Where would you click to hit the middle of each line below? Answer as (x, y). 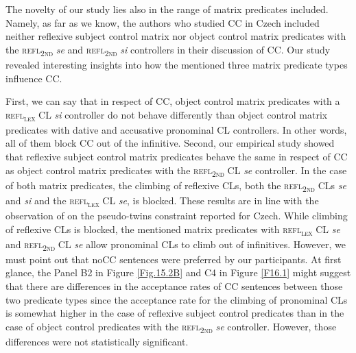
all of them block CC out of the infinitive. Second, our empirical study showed (170, 143)
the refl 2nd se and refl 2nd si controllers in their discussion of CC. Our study (168, 50)
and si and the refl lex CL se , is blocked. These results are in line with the (162, 201)
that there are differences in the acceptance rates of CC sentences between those (174, 286)
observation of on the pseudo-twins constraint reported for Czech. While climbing (177, 215)
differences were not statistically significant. (97, 341)
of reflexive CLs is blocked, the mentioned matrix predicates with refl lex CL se (173, 230)
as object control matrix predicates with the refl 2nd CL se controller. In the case (176, 171)
